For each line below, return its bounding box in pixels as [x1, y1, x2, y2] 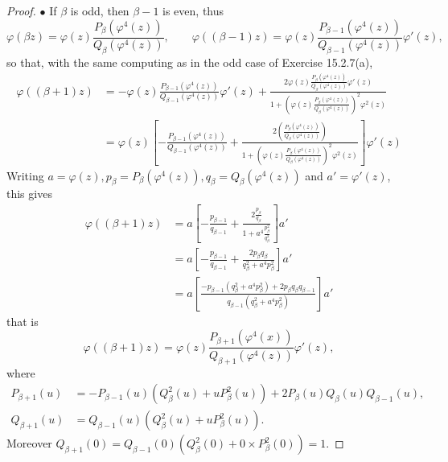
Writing [6, 167, 44, 184]
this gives [6, 185, 52, 202]
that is [6, 312, 39, 329]
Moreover [6, 435, 52, 452]
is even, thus [162, 2, 224, 19]
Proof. [6, 2, 36, 19]
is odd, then [70, 2, 129, 19]
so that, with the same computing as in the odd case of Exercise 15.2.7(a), [6, 54, 373, 71]
